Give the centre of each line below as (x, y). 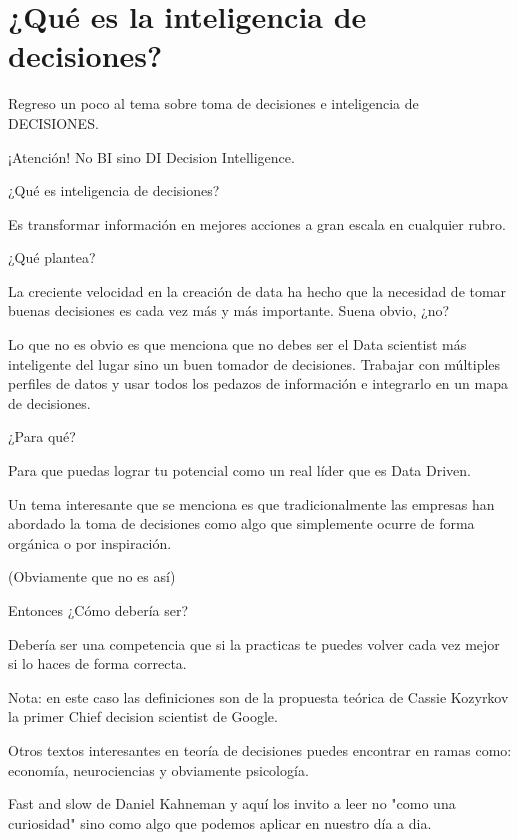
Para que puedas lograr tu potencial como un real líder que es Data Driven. (239, 470)
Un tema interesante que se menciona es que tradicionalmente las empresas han (251, 503)
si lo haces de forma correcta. (97, 663)
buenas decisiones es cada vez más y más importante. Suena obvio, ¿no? (229, 310)
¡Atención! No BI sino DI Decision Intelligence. (151, 156)
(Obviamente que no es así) (92, 576)
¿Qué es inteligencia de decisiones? (114, 190)
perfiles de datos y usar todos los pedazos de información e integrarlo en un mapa (258, 383)
